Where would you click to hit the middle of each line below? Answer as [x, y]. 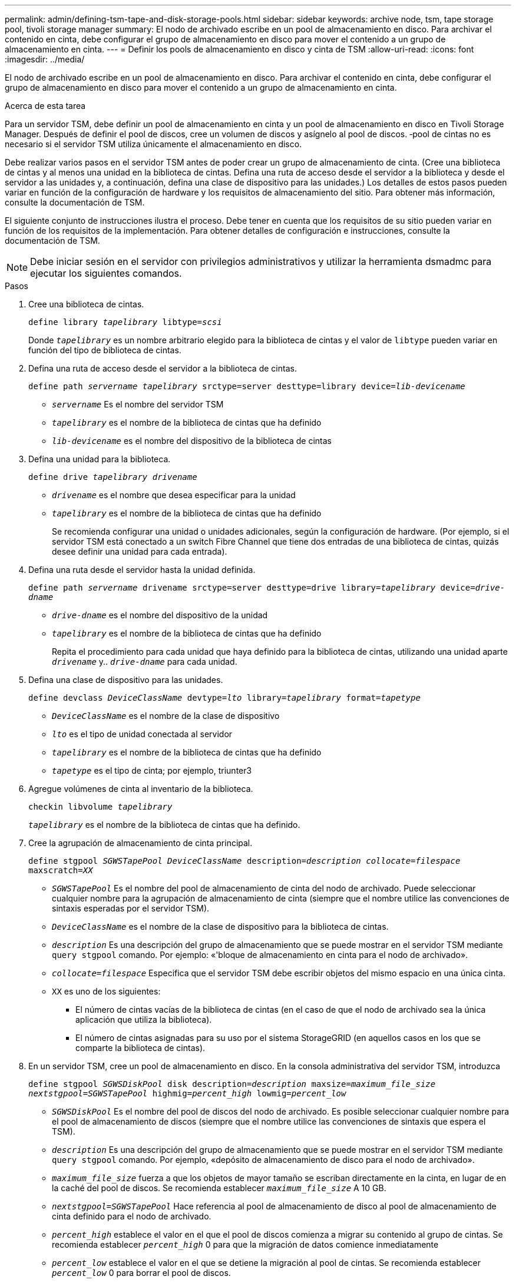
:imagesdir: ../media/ [45, 59]
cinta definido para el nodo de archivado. [132, 1216]
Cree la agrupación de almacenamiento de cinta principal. [140, 843]
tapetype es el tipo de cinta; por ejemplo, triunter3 [152, 770]
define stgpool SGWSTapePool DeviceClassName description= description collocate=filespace [244, 861]
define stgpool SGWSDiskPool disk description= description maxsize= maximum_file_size [232, 1084]
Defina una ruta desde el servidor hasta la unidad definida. [142, 570]
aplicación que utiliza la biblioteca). [144, 1020]
